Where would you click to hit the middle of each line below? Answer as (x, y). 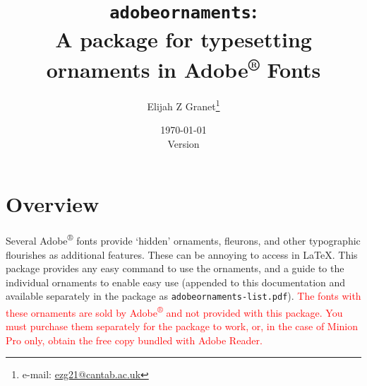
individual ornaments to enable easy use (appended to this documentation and (176, 282)
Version (183, 143)
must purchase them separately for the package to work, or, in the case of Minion (182, 326)
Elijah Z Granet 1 (183, 105)
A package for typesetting (183, 39)
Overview (53, 204)
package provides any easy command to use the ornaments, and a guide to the (175, 268)
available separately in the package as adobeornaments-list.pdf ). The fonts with (183, 296)
